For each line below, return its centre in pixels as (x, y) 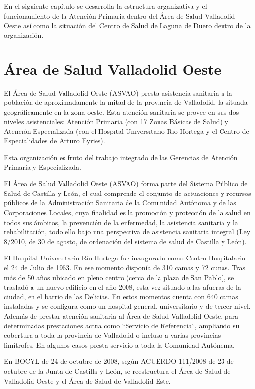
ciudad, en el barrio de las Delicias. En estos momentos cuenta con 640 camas (121, 296)
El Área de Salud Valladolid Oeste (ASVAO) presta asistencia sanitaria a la (118, 92)
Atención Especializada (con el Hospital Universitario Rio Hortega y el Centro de (127, 131)
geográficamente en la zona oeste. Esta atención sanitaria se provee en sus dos (122, 112)
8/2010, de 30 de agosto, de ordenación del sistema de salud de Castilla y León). (125, 241)
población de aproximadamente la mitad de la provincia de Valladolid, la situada (126, 102)
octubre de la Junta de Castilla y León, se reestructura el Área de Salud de (117, 371)
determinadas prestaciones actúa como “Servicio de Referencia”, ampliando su (122, 325)
